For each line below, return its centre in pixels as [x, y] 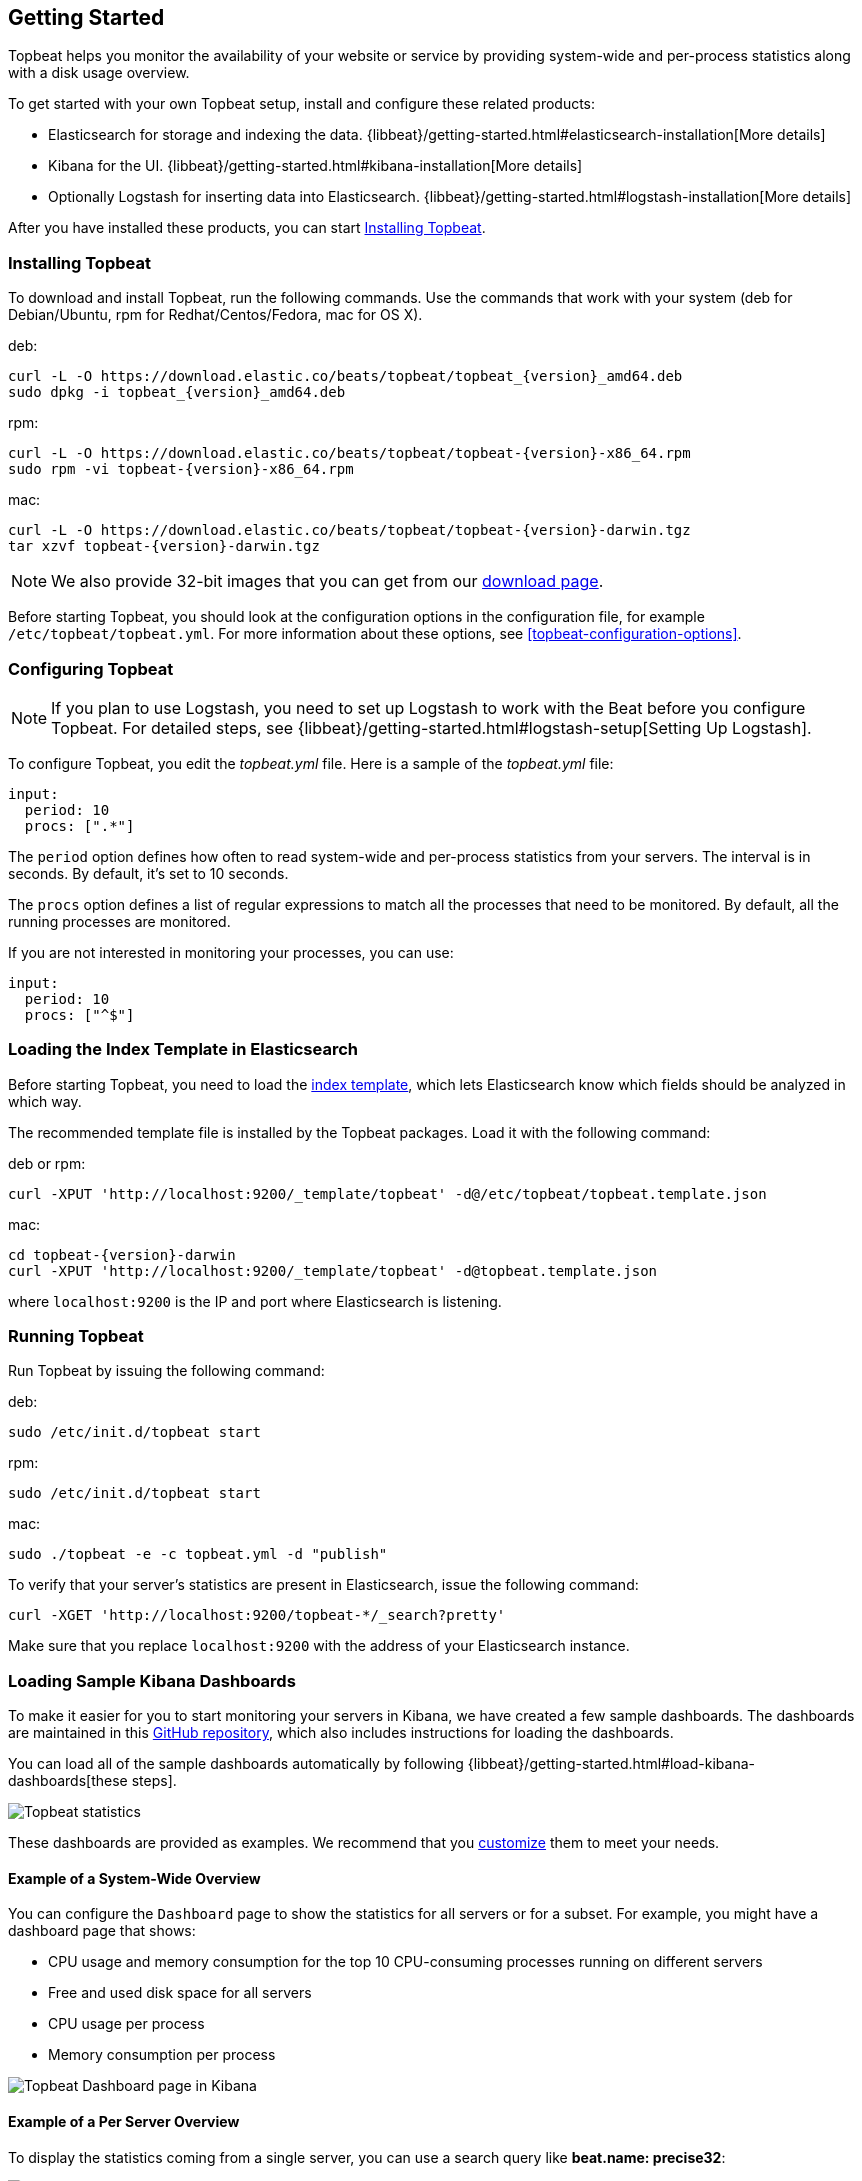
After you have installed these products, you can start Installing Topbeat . [247, 228]
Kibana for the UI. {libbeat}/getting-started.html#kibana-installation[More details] [315, 166]
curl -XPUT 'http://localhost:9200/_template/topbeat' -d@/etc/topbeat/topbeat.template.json [387, 1193]
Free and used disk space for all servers [180, 1993]
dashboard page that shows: [102, 1931]
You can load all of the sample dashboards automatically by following [236, 1764]
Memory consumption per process [162, 2055]
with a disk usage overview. [99, 73]
